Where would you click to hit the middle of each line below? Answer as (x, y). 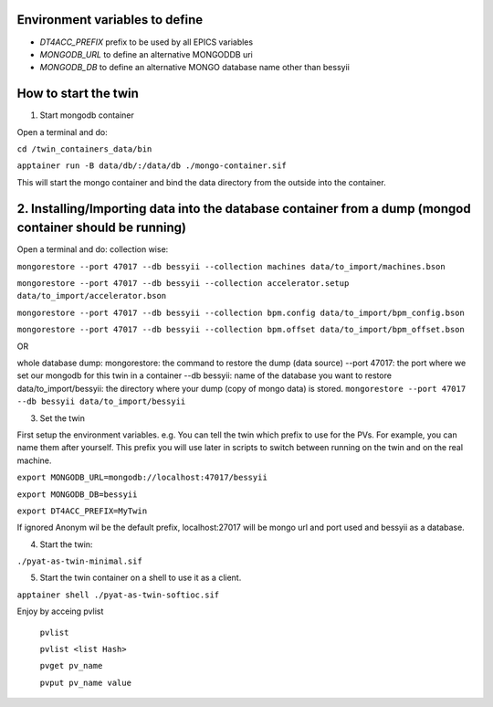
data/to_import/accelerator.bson (92, 296)
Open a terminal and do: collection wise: (93, 249)
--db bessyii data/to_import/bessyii (101, 401)
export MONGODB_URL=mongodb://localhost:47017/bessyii (142, 478)
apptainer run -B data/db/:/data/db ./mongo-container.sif (152, 166)
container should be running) (102, 228)
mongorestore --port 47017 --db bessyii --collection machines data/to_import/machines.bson (231, 266)
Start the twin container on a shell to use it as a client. (141, 578)
